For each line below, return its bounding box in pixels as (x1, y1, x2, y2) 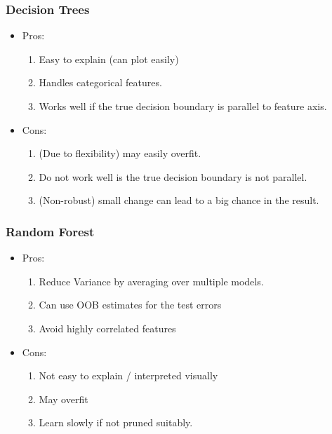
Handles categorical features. (39, 75, 162, 90)
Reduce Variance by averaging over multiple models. (39, 273, 264, 288)
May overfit (39, 391, 88, 406)
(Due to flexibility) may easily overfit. (39, 146, 201, 161)
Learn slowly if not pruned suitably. (39, 415, 193, 430)
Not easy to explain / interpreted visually (39, 368, 218, 383)
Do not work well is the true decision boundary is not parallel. (39, 169, 307, 184)
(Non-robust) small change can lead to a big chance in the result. (39, 193, 319, 208)
